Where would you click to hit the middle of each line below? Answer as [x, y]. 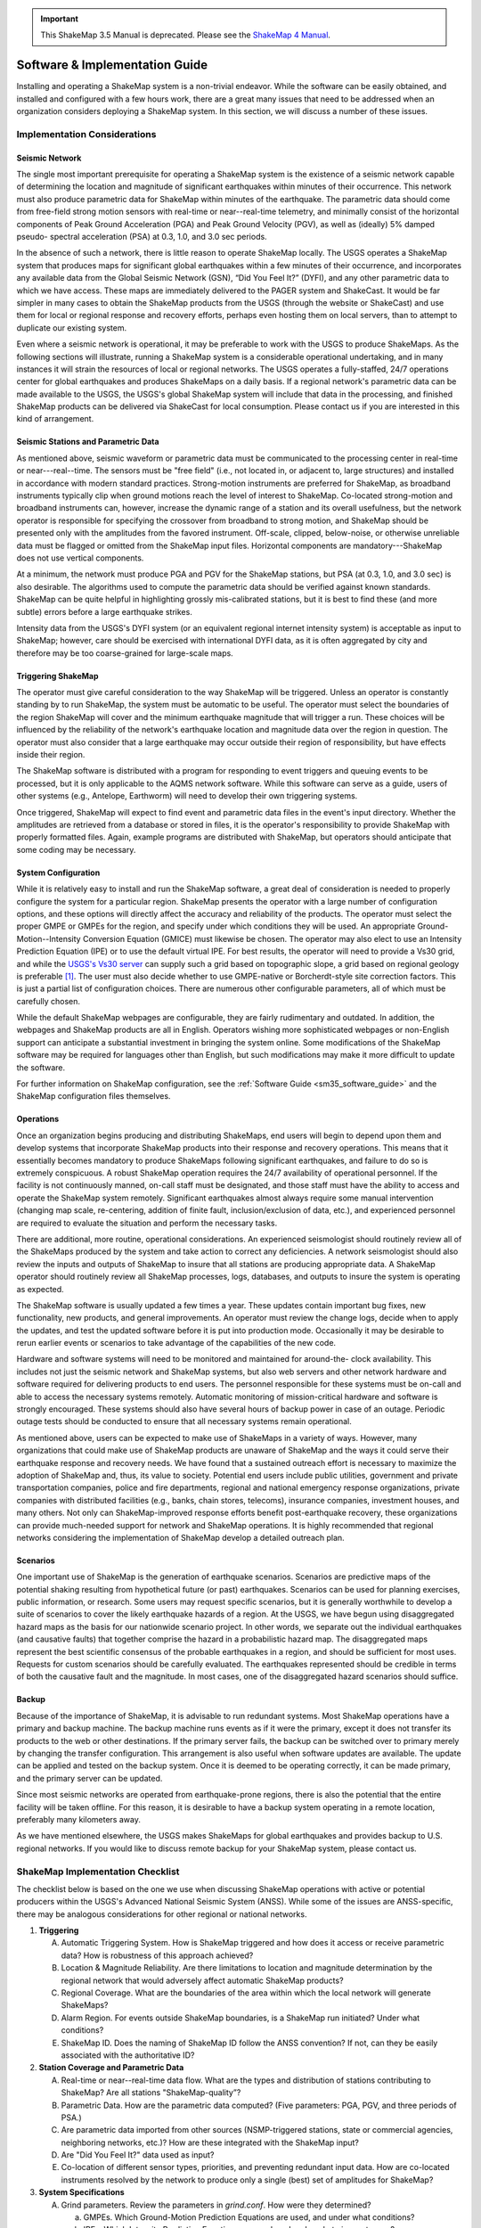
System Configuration [58, 872]
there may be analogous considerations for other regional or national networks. [162, 1914]
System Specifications [82, 2192]
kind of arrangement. [55, 419]
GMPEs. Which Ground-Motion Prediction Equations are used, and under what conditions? [249, 2217]
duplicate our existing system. [72, 328]
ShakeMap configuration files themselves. [94, 1096]
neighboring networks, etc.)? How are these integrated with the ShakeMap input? [210, 2142]
